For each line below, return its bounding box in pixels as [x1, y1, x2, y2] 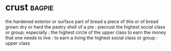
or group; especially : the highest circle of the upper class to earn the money [5, 29, 166, 35]
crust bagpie [5, 2, 54, 13]
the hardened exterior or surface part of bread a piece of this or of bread [5, 18, 159, 24]
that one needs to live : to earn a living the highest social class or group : [5, 35, 158, 41]
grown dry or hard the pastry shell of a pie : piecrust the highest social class [5, 23, 165, 30]
